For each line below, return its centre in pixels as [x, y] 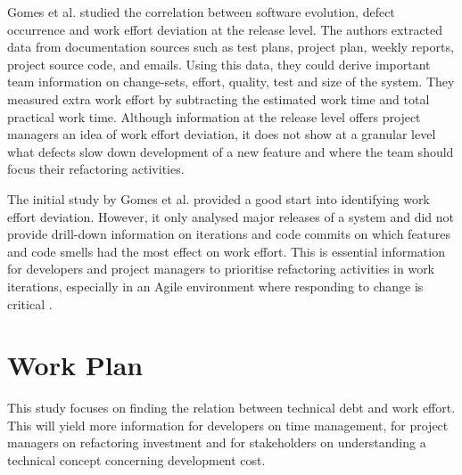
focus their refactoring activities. [96, 169]
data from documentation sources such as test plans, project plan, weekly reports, [231, 47]
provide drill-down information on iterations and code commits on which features [229, 234]
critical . [30, 303]
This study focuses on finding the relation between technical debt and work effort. [231, 408]
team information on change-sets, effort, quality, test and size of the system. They [231, 82]
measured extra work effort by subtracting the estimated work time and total [219, 98]
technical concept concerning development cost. [136, 460]
